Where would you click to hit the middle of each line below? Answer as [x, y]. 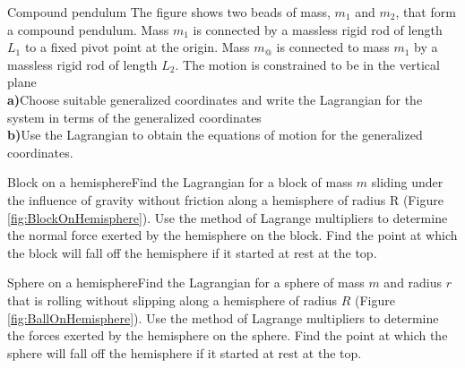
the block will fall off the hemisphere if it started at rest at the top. [192, 252]
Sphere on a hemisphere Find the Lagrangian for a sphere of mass [186, 282]
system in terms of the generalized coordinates [134, 117]
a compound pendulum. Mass [88, 29]
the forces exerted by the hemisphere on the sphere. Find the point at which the [228, 335]
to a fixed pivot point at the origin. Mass [137, 47]
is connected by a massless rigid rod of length [318, 29]
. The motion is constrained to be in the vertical [307, 64]
